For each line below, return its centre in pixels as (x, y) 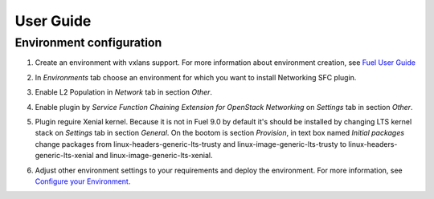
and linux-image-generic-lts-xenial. (154, 156)
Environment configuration (88, 43)
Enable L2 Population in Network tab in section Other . (124, 92)
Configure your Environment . (83, 181)
